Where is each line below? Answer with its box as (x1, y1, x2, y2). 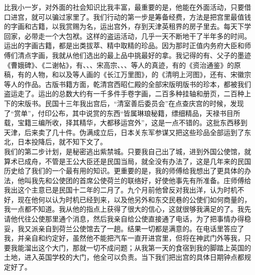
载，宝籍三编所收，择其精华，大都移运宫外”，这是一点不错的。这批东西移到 (4, 117, 248, 128)
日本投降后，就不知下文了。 (17, 137, 107, 147)
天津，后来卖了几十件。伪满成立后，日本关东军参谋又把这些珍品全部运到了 (4, 127, 244, 137)
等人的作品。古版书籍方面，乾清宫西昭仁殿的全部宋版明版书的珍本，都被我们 (4, 79, 251, 89)
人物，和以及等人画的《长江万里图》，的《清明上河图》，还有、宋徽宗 (31, 69, 251, 80)
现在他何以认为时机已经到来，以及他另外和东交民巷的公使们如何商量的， (17, 194, 251, 204)
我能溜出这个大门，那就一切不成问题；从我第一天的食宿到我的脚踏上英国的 (10, 242, 251, 252)
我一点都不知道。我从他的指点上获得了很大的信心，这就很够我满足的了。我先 (4, 204, 251, 214)
